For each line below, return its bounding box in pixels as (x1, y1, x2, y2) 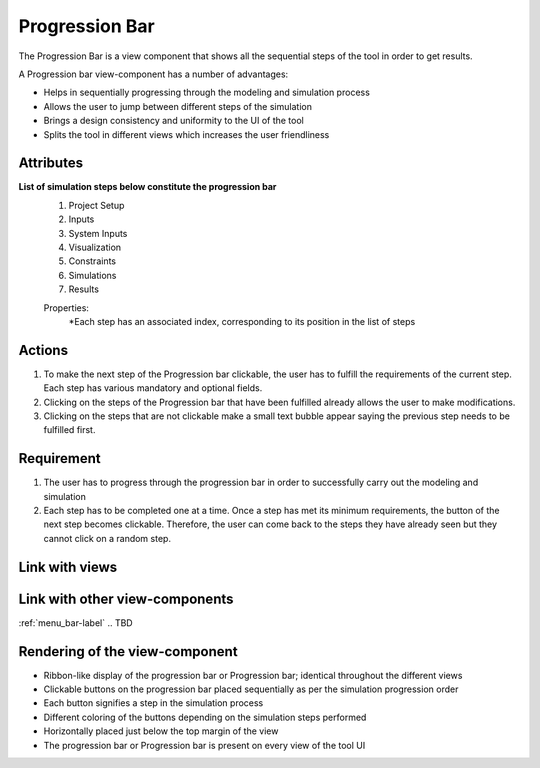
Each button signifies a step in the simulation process (43, 697, 264, 709)
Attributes (18, 155, 84, 172)
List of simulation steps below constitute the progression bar (18, 181, 277, 193)
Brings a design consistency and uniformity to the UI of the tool (43, 115, 304, 127)
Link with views (18, 558, 118, 575)
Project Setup (68, 199, 125, 211)
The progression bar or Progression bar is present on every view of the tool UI (43, 739, 366, 751)
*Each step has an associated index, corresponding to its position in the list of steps (68, 315, 416, 327)
